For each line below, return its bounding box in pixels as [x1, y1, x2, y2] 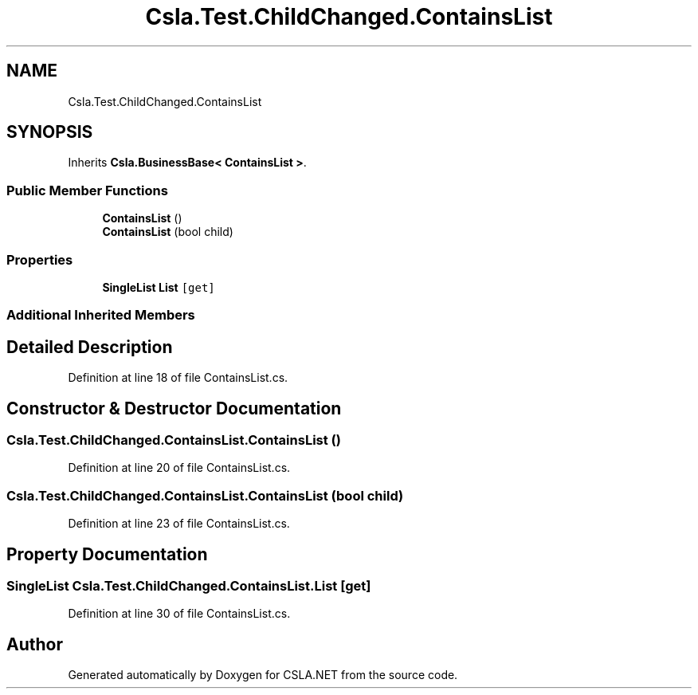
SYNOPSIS [6, 122, 93, 143]
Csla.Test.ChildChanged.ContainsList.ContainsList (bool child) [6, 487, 404, 504]
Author [6, 634, 63, 654]
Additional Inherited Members [6, 307, 195, 324]
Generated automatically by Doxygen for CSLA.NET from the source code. [68, 668, 458, 682]
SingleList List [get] [102, 280, 215, 294]
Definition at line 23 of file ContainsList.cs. [68, 516, 290, 531]
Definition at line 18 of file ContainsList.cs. [68, 371, 288, 385]
